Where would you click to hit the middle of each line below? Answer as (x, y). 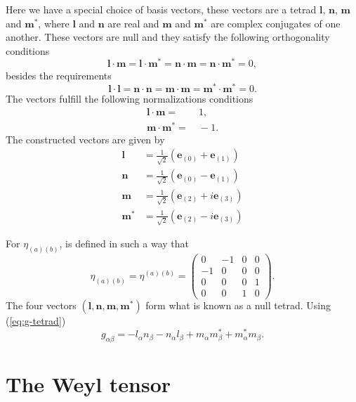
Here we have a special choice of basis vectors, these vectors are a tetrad (161, 9)
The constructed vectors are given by (85, 139)
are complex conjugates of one (276, 23)
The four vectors (41, 305)
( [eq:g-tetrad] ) (36, 321)
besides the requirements (59, 76)
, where (54, 23)
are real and (133, 23)
